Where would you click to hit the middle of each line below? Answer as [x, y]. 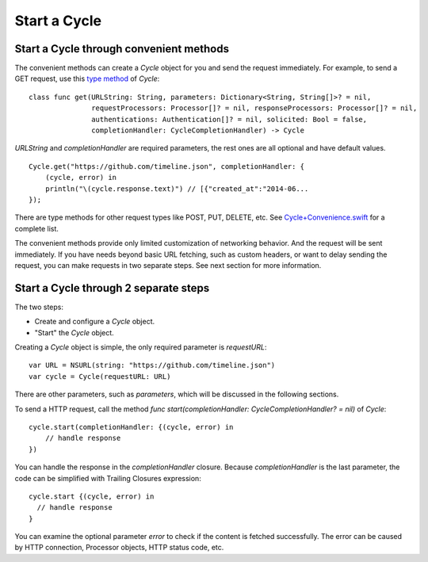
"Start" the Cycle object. [74, 332]
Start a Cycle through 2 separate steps [112, 288]
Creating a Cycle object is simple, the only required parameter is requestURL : [141, 347]
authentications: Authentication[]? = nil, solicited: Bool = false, [229, 119]
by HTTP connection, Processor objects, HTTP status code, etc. [119, 548]
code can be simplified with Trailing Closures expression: [108, 478]
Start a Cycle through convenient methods [122, 49]
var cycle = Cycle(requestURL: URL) [100, 376]
